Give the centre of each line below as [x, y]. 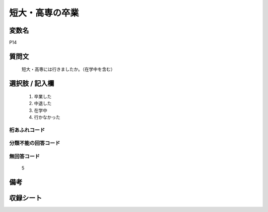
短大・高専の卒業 [44, 13]
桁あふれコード [27, 130]
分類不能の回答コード [35, 143]
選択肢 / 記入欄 [32, 83]
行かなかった [47, 117]
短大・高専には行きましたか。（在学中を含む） [68, 69]
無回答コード [25, 156]
